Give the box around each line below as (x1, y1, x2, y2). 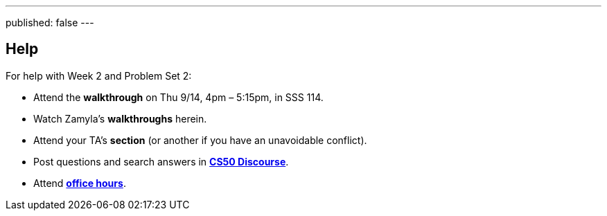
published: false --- (6, 17, 94, 28)
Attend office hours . (33, 177, 126, 189)
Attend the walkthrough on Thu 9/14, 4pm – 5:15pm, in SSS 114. (33, 91, 324, 103)
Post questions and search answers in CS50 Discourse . (33, 155, 289, 168)
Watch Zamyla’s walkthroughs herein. (33, 112, 207, 125)
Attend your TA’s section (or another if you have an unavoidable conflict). (33, 134, 367, 146)
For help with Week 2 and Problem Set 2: (6, 69, 192, 82)
